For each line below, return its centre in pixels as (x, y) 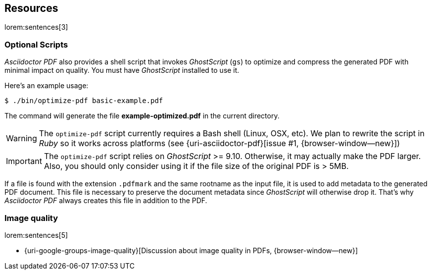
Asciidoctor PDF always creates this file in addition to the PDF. (106, 201)
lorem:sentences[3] (36, 27)
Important (24, 161)
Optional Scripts (36, 44)
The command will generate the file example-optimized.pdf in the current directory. (142, 116)
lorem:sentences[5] (36, 235)
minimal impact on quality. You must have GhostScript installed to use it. (122, 70)
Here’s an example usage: (47, 86)
